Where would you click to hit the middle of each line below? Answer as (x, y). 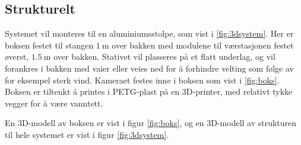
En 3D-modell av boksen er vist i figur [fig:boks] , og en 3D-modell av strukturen (151, 123)
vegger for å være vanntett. (54, 103)
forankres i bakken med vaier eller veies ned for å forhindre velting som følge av (149, 68)
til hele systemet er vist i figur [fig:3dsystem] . (87, 134)
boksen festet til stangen (49, 45)
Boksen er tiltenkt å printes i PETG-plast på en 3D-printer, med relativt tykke (149, 91)
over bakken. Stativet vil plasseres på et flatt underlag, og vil (164, 57)
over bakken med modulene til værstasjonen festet (203, 45)
